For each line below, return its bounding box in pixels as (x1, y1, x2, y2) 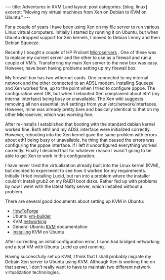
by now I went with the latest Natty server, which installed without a (5, 183, 143, 189)
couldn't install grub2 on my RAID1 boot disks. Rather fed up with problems (5, 178, 158, 184)
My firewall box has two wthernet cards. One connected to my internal (5, 75, 149, 80)
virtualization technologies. (5, 269, 60, 275)
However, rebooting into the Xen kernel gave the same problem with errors (5, 132, 157, 137)
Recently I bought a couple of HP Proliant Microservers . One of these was (5, 50, 157, 55)
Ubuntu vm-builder (12, 213, 51, 219)
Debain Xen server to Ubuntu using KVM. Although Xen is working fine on (5, 259, 156, 265)
